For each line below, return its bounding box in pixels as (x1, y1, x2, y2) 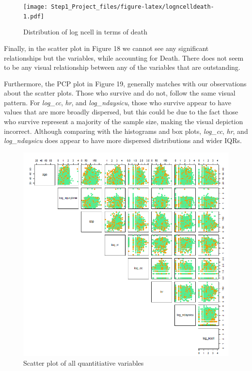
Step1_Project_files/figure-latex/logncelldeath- (51, 3, 214, 10)
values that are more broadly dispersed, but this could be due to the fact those (4, 107, 238, 117)
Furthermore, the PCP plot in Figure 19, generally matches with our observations (4, 78, 247, 88)
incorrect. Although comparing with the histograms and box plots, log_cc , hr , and (4, 126, 248, 136)
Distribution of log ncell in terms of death (23, 27, 147, 37)
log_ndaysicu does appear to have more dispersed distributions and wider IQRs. (4, 135, 242, 145)
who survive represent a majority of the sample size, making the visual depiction (4, 116, 243, 127)
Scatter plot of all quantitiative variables (23, 357, 144, 368)
